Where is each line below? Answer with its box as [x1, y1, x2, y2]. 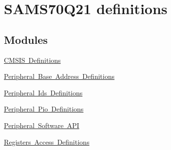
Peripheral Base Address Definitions [4, 71, 114, 81]
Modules [4, 32, 48, 47]
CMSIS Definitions [4, 55, 61, 65]
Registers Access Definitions [4, 136, 90, 147]
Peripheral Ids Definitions [4, 87, 83, 97]
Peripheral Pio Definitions [4, 104, 84, 114]
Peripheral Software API [4, 120, 79, 130]
